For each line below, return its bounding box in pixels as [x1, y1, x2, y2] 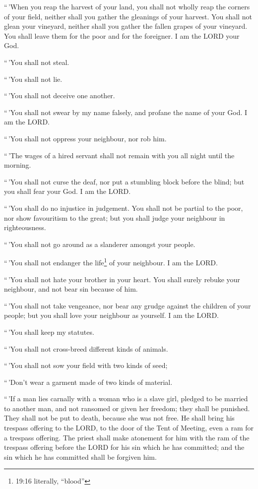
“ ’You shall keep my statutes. [4, 326, 94, 337]
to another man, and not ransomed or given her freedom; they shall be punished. [4, 403, 250, 413]
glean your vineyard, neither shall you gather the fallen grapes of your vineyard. [4, 21, 248, 31]
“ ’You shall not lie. [4, 73, 63, 84]
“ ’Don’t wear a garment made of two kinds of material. [4, 376, 173, 387]
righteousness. [4, 222, 46, 233]
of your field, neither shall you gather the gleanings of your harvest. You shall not [4, 11, 252, 21]
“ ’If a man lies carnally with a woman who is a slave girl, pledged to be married [4, 393, 248, 404]
